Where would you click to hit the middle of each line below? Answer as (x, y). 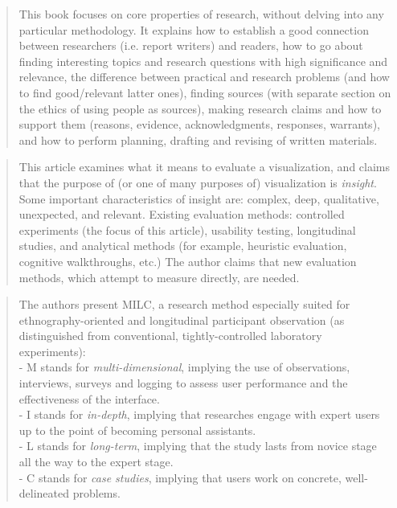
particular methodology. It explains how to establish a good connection (194, 29)
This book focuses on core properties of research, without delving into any (201, 14)
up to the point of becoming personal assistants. (137, 430)
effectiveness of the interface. (89, 398)
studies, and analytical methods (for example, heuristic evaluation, (183, 246)
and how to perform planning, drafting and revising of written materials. (198, 139)
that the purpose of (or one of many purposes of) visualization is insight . (198, 182)
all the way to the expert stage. (96, 462)
